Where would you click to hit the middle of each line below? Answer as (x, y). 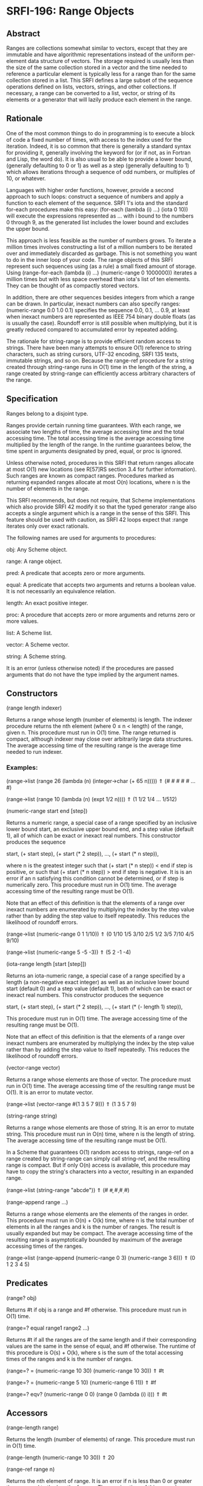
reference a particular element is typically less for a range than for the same (101, 74)
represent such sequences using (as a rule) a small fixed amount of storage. (101, 266)
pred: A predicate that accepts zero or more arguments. (76, 573)
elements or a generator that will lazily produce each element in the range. (99, 99)
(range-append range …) (37, 1202)
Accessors (27, 1413)
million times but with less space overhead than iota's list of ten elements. (98, 279)
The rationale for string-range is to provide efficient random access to (94, 341)
